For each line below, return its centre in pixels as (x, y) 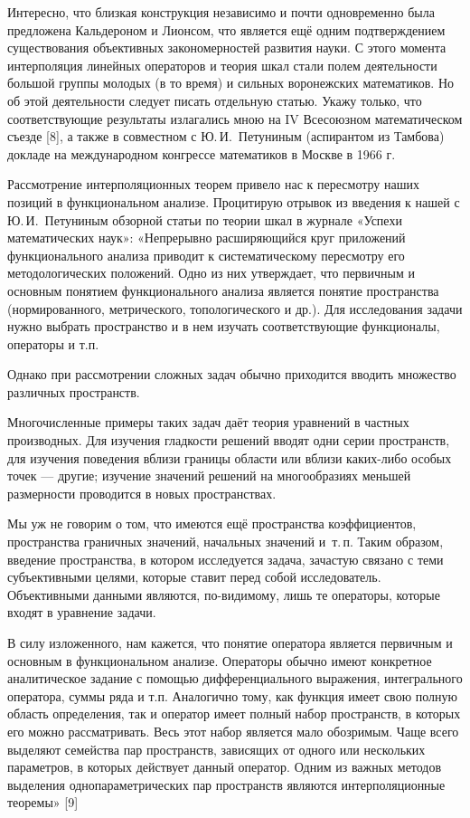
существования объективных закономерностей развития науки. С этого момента (227, 48)
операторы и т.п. (53, 343)
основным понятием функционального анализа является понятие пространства (223, 290)
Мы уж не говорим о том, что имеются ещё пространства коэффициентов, (212, 523)
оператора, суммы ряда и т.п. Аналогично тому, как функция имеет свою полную (232, 695)
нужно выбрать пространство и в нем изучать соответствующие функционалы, (224, 326)
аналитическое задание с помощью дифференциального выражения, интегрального (235, 678)
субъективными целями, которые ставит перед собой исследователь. (194, 577)
